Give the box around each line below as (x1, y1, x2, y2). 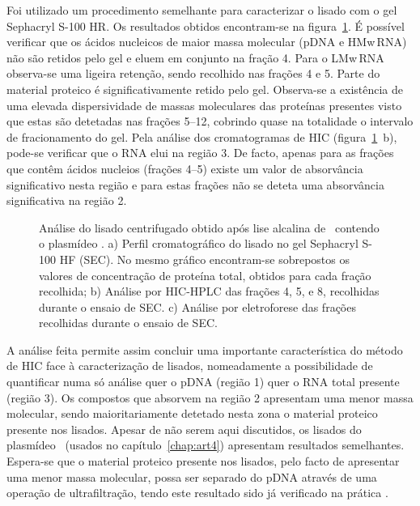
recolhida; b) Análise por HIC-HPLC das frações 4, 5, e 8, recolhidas (39, 283, 380, 300)
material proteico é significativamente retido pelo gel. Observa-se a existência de (6, 80, 404, 97)
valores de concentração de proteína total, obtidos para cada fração (39, 266, 371, 283)
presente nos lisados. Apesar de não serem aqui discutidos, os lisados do (6, 420, 362, 437)
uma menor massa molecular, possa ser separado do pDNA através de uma (6, 468, 377, 485)
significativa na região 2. (6, 192, 127, 209)
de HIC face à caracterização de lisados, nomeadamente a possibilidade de (6, 357, 373, 374)
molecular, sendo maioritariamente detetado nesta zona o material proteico (6, 405, 378, 422)
